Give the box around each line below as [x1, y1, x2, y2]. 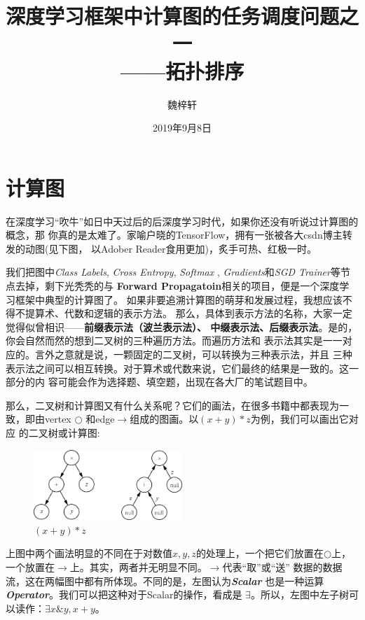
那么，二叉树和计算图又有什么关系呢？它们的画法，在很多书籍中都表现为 [6, 397, 339, 412]
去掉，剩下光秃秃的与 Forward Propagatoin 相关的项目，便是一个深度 [15, 279, 340, 293]
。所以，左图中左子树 [250, 587, 349, 602]
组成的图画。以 [130, 411, 199, 426]
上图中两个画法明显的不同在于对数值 [6, 546, 172, 561]
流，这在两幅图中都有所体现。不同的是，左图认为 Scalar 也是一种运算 [6, 573, 324, 588]
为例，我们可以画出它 [250, 411, 349, 426]
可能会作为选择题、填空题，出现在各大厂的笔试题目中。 [57, 374, 313, 389]
